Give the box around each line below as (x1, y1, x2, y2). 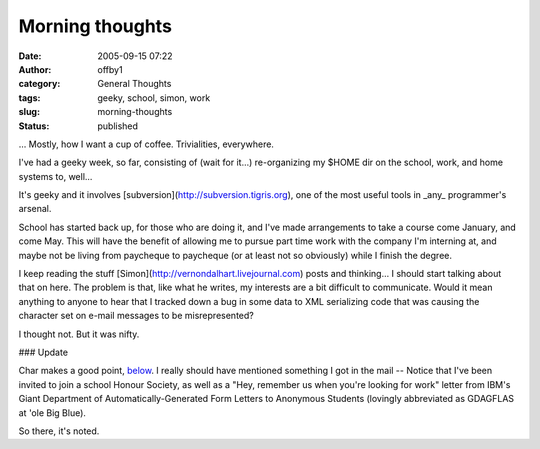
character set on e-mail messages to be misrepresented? (18, 310, 254, 322)
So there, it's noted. (18, 425, 100, 437)
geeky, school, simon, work (97, 91, 211, 104)
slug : (18, 106, 40, 118)
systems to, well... (18, 170, 93, 182)
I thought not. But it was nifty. (18, 328, 140, 340)
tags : (18, 91, 41, 104)
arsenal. (18, 203, 52, 215)
